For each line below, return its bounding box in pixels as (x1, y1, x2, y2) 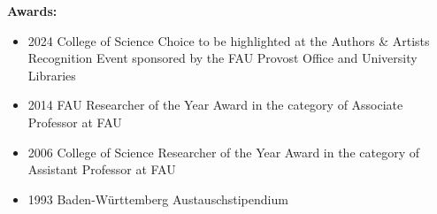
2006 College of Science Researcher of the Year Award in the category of (27, 142, 419, 161)
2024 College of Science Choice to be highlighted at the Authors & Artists (27, 31, 430, 50)
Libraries (27, 65, 76, 84)
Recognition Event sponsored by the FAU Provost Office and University (27, 49, 418, 67)
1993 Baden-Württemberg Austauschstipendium (27, 189, 288, 208)
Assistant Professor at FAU (27, 160, 176, 179)
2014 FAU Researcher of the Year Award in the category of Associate (27, 96, 403, 114)
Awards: (7, 2, 57, 19)
